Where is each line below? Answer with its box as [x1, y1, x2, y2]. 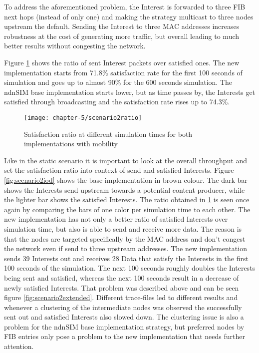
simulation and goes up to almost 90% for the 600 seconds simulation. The [4, 77, 233, 87]
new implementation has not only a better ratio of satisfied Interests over [4, 214, 228, 224]
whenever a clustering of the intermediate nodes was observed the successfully [4, 302, 242, 312]
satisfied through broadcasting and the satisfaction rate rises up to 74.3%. [4, 96, 230, 107]
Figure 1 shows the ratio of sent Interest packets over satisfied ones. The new [4, 57, 240, 67]
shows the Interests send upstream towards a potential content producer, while [4, 184, 245, 195]
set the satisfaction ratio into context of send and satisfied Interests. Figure [4, 165, 234, 175]
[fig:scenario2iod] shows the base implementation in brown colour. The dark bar [4, 174, 248, 185]
